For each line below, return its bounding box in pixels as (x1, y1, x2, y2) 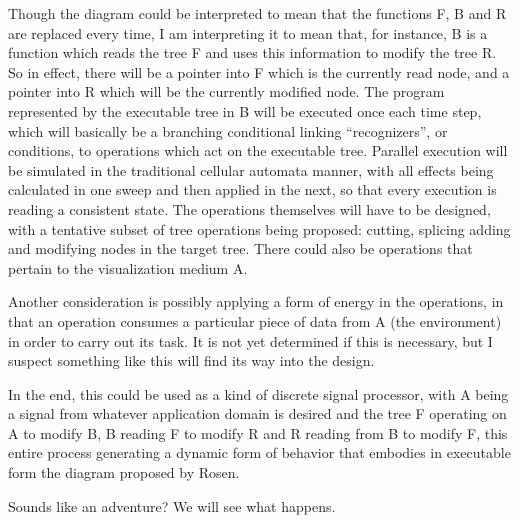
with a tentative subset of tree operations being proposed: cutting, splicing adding (8, 218, 511, 239)
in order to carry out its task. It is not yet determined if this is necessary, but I (8, 330, 493, 351)
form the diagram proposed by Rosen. (8, 462, 240, 483)
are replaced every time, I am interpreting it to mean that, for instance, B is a (8, 22, 488, 43)
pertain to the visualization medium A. (8, 257, 248, 278)
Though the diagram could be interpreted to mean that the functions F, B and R (8, 3, 507, 23)
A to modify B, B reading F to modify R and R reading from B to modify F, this (8, 422, 508, 443)
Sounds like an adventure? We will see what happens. (8, 495, 336, 516)
